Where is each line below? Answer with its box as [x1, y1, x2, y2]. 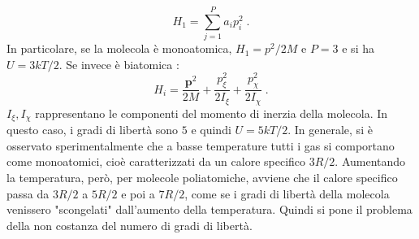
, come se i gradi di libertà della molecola [184, 185, 390, 202]
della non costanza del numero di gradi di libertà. [6, 216, 253, 233]
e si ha [342, 40, 374, 57]
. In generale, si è [287, 121, 373, 138]
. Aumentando [335, 153, 406, 170]
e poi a [121, 185, 155, 202]
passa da [6, 185, 50, 202]
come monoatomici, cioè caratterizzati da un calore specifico [6, 153, 306, 170]
